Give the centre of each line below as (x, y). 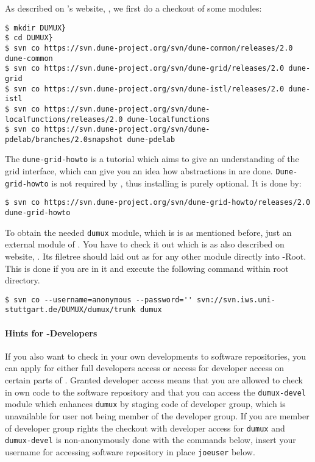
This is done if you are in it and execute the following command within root (147, 268)
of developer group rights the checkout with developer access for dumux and (145, 428)
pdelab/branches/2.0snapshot (64, 139)
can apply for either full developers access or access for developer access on (145, 368)
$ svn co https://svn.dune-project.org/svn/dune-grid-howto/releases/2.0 (158, 203)
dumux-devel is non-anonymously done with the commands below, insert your (150, 440)
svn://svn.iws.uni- (236, 300)
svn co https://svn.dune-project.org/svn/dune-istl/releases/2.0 (149, 89)
